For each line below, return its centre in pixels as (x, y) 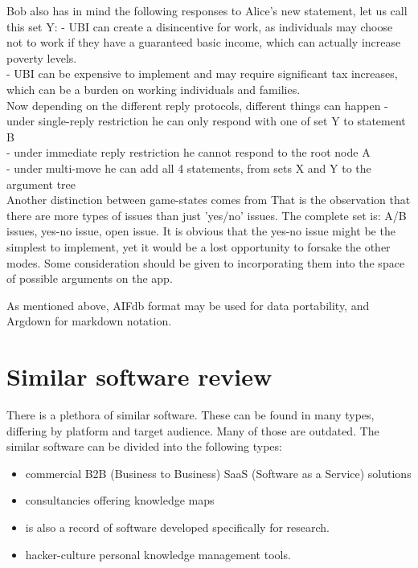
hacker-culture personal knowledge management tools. (158, 554)
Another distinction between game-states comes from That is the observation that (209, 200)
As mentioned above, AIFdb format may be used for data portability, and (188, 305)
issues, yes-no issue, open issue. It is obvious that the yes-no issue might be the (201, 231)
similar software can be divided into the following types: (144, 446)
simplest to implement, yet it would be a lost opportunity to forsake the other (199, 246)
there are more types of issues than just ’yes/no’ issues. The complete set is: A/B (207, 215)
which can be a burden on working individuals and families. (154, 89)
